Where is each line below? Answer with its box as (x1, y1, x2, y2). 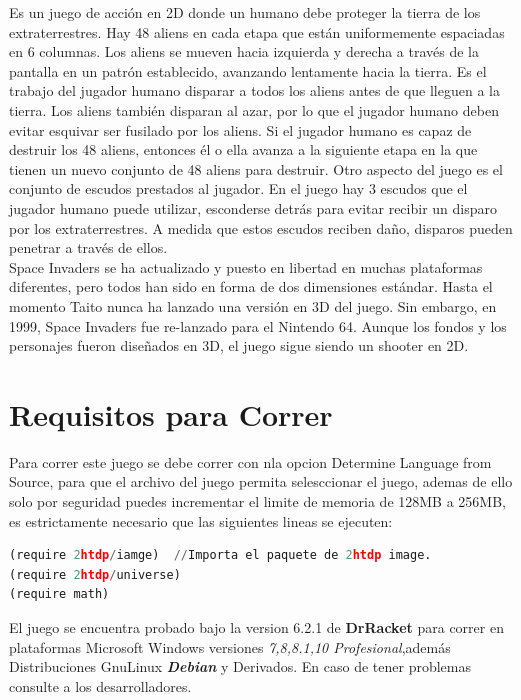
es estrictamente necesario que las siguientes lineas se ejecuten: (9, 510, 393, 531)
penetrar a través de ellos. (9, 237, 168, 258)
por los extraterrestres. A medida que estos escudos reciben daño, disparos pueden (9, 217, 513, 238)
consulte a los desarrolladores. (9, 675, 192, 696)
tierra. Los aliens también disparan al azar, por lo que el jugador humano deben (9, 99, 499, 120)
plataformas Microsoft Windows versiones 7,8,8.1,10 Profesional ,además (9, 636, 451, 657)
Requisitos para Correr (9, 393, 333, 434)
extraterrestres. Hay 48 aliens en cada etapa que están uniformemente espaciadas (9, 21, 505, 42)
